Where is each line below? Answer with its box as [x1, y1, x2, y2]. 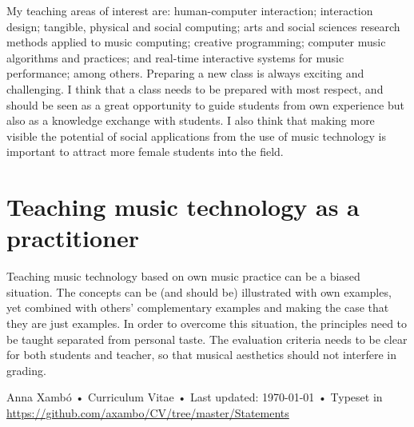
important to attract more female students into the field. [6, 143, 284, 160]
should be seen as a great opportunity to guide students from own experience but [6, 96, 404, 113]
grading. [6, 361, 46, 378]
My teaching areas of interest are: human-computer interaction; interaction [6, 2, 373, 18]
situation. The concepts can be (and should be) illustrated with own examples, [6, 283, 392, 300]
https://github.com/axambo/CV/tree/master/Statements [6, 405, 289, 421]
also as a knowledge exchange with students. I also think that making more [6, 112, 375, 129]
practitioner [6, 221, 140, 254]
